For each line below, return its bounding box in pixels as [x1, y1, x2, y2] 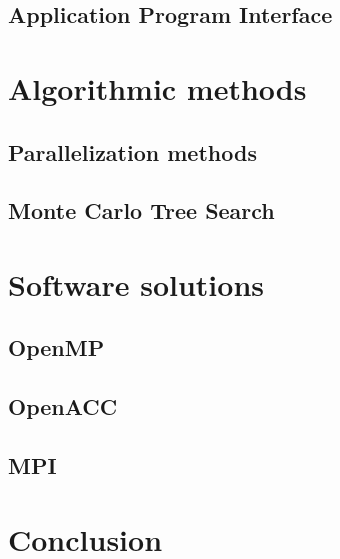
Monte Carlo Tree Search [8, 195, 275, 226]
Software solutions [8, 263, 265, 304]
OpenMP [8, 332, 105, 363]
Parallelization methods [8, 136, 257, 167]
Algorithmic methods [8, 67, 307, 108]
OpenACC [8, 391, 118, 422]
